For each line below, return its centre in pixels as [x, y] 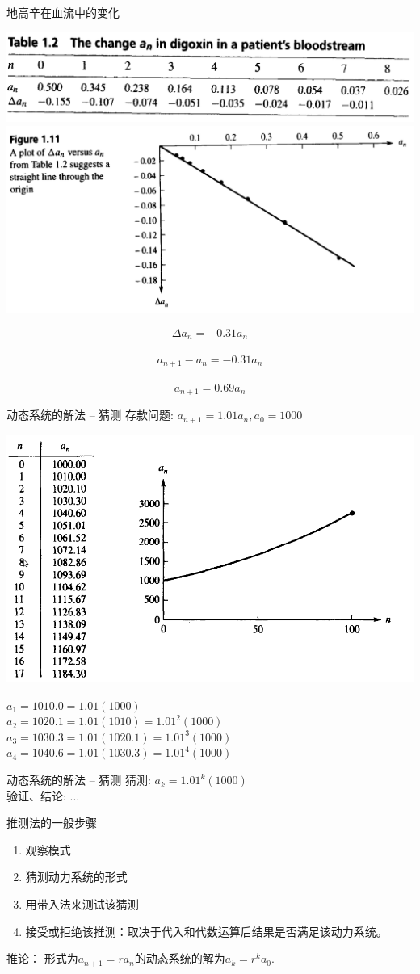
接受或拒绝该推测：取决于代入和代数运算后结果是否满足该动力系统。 [206, 931]
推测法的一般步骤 [52, 823]
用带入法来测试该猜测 [82, 904]
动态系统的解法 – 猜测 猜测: [79, 780]
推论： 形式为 [42, 958]
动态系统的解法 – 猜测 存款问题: [90, 415]
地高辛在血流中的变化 [63, 12]
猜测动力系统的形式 [76, 877]
